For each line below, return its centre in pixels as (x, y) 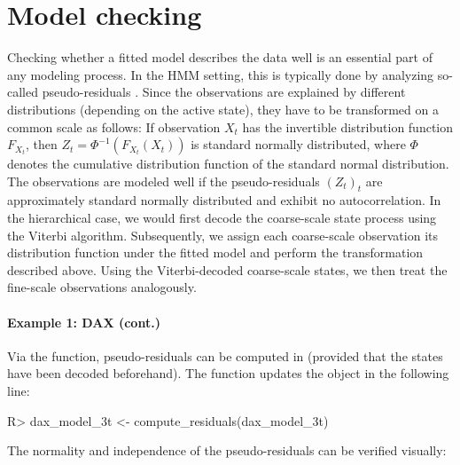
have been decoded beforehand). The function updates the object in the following (228, 373)
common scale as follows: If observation (114, 126)
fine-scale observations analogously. (102, 287)
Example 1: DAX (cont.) (84, 322)
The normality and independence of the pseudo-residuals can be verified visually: (227, 450)
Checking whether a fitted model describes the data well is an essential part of (220, 57)
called (23, 92)
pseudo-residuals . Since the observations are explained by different (224, 92)
